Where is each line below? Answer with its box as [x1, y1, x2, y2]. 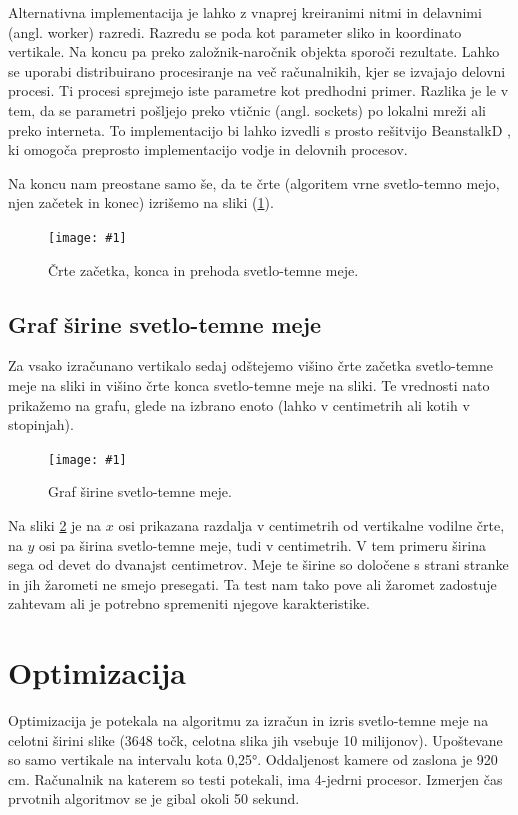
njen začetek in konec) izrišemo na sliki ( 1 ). [8, 192, 274, 213]
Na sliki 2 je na [8, 515, 102, 536]
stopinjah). [8, 414, 74, 435]
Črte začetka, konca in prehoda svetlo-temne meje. [48, 259, 359, 280]
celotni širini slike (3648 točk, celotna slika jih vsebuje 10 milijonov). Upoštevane [8, 729, 503, 750]
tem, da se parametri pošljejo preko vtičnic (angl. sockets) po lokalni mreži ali [8, 99, 487, 120]
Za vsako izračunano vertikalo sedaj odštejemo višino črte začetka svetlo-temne [8, 355, 494, 376]
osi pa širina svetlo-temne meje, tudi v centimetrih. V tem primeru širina [38, 534, 486, 555]
